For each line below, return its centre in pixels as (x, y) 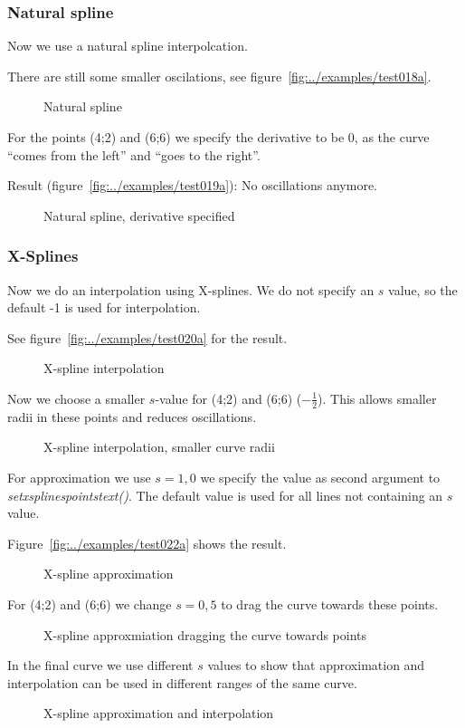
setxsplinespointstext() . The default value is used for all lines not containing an (225, 495)
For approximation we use (79, 477)
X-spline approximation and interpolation (159, 713)
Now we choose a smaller (76, 398)
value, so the (423, 289)
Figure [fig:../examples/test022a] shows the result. (147, 543)
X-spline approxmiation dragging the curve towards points (205, 634)
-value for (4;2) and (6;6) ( (228, 398)
